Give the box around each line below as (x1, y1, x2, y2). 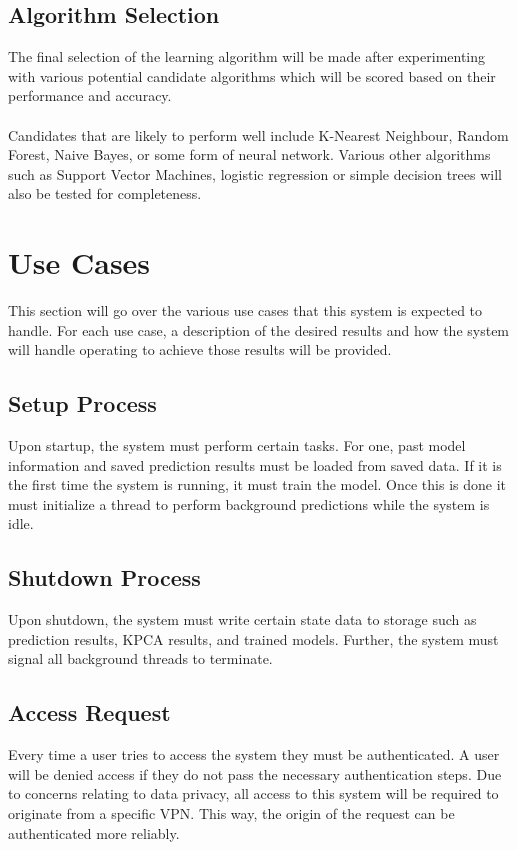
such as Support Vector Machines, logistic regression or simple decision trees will (8, 163, 503, 184)
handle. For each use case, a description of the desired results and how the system (8, 319, 510, 340)
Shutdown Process (8, 562, 201, 593)
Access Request (8, 697, 171, 728)
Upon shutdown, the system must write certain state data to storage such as (8, 609, 477, 630)
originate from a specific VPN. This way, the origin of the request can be (8, 803, 455, 823)
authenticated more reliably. (8, 822, 180, 843)
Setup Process (8, 388, 157, 419)
